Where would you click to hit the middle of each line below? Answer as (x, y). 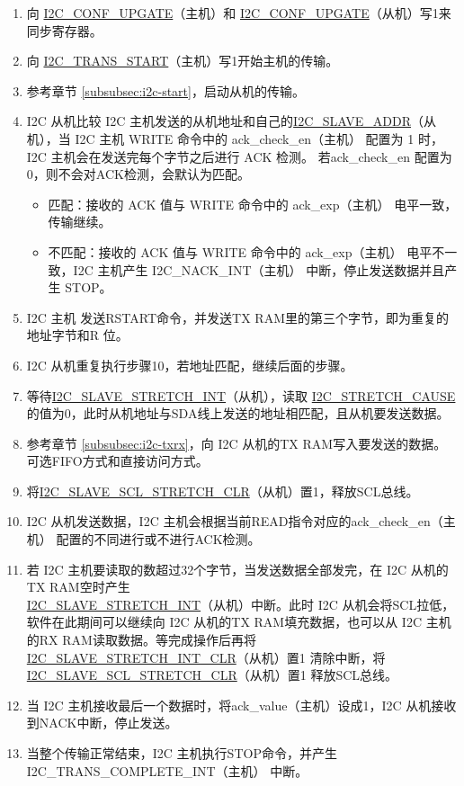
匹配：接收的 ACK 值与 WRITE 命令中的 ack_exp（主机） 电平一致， (253, 204)
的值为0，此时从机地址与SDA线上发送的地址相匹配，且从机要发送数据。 (238, 413)
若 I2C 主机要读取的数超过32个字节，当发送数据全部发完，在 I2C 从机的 (237, 569)
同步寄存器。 (64, 30)
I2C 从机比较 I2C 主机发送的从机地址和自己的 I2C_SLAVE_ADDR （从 (231, 121)
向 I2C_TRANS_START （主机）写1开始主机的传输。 (183, 61)
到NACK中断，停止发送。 (102, 723)
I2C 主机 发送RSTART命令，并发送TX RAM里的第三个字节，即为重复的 (237, 317)
